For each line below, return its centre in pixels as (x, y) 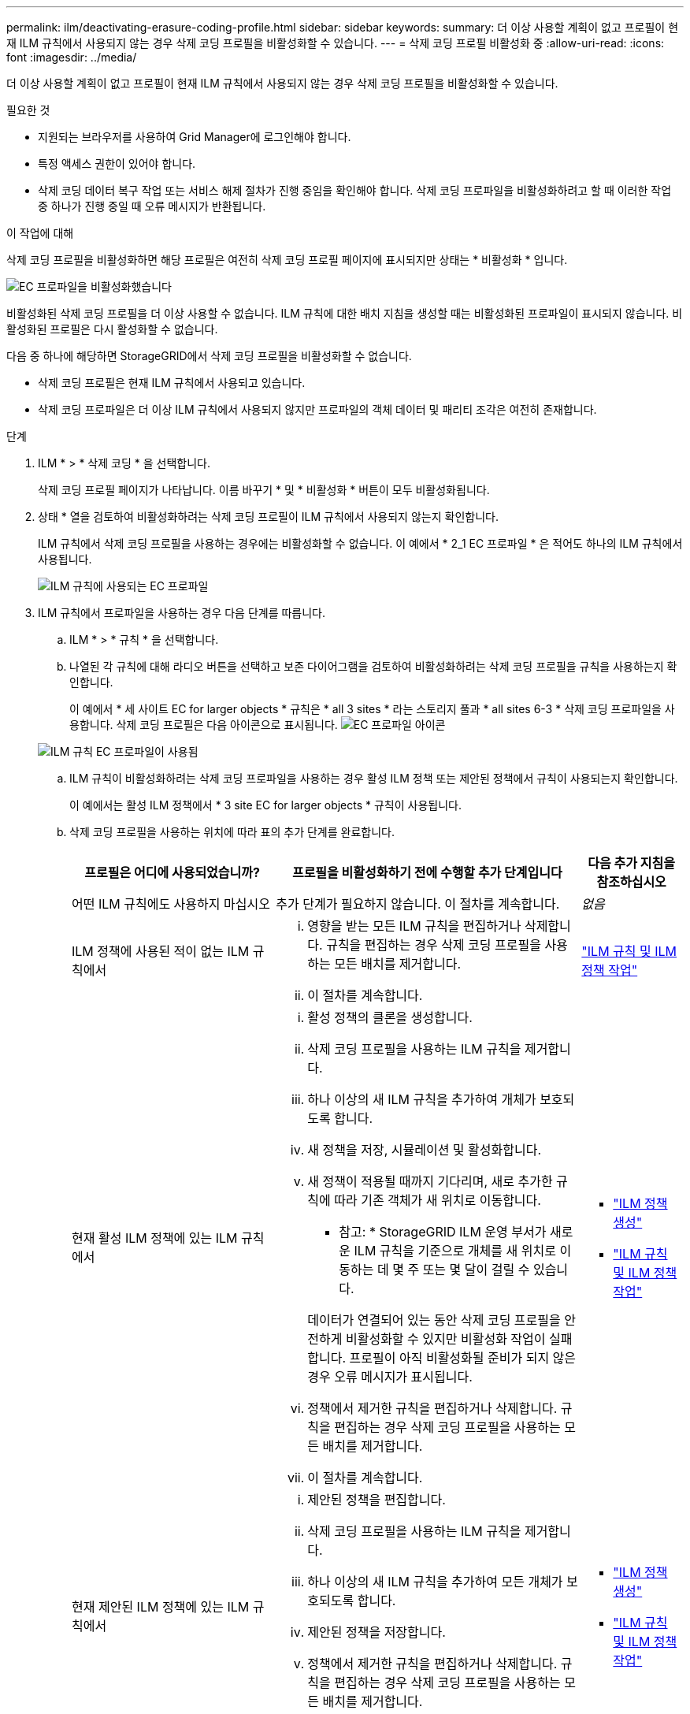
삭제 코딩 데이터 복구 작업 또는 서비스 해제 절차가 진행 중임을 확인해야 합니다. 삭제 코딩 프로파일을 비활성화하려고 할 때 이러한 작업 (355, 190)
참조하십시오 (631, 882)
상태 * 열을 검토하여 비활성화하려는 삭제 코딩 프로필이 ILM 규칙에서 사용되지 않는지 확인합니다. (268, 517)
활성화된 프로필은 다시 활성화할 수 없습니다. (112, 329)
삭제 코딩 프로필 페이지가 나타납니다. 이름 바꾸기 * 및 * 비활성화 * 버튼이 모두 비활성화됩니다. (264, 490)
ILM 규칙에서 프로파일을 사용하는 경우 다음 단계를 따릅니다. (182, 613)
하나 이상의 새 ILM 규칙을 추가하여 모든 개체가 (435, 1582)
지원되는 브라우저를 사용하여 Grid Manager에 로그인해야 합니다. (195, 137)
